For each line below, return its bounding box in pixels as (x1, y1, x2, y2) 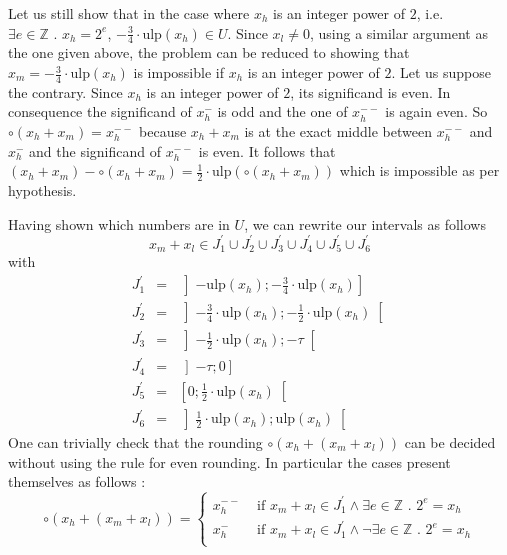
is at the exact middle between (244, 121, 432, 142)
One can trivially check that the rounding (8, 431, 263, 452)
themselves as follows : (8, 471, 146, 492)
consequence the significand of (8, 101, 192, 122)
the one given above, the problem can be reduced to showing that (8, 42, 410, 63)
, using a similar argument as (309, 22, 488, 43)
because (139, 121, 187, 142)
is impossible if (133, 62, 224, 83)
